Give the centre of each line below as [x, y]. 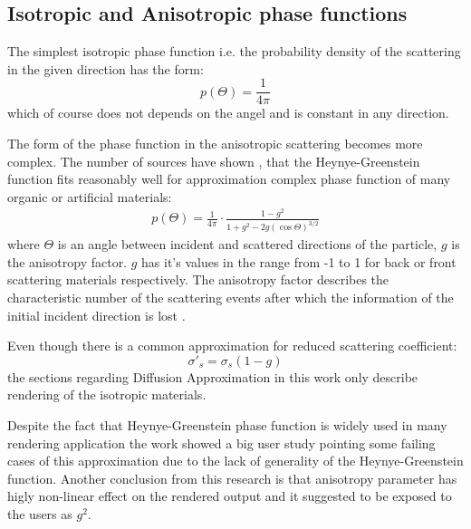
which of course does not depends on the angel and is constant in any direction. [228, 113]
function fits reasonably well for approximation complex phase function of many [229, 179]
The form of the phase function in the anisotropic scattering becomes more [215, 144]
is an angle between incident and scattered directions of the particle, [247, 244]
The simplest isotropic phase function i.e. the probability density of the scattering [234, 51]
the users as [40, 513]
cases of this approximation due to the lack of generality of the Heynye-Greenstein [235, 461]
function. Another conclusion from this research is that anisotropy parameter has [232, 478]
